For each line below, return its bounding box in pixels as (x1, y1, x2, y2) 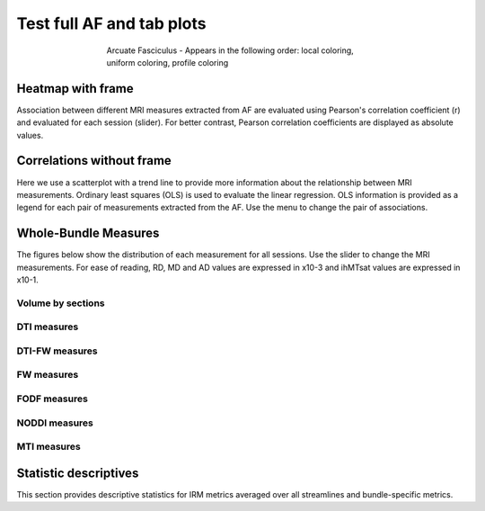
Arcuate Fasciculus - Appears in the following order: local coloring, (106, 45, 354, 56)
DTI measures (16, 320, 79, 333)
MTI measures (16, 441, 81, 453)
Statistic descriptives (16, 465, 139, 480)
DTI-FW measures (16, 345, 98, 357)
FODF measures (16, 392, 89, 405)
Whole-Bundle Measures (16, 226, 160, 241)
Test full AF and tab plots (16, 13, 207, 33)
